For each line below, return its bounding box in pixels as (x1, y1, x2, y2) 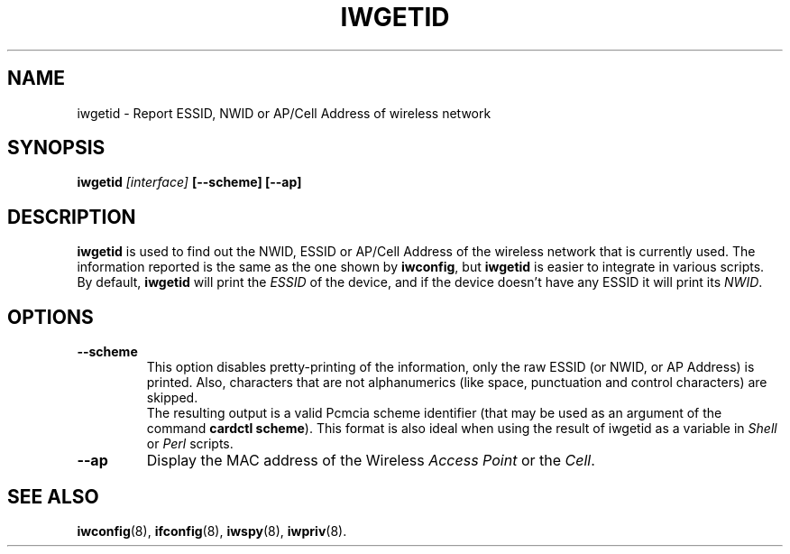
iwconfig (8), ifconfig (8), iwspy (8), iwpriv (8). (77, 522, 347, 539)
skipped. (146, 390, 198, 406)
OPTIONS (7, 305, 94, 328)
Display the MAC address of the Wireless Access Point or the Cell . (146, 451, 595, 470)
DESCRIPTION (7, 205, 136, 228)
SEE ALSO (7, 485, 99, 508)
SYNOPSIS (7, 136, 106, 160)
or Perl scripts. (146, 436, 234, 452)
